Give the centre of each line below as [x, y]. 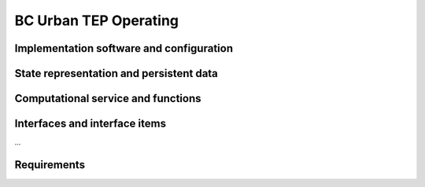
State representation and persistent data [116, 73]
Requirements [50, 165]
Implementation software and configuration [124, 48]
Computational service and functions [108, 99]
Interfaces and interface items [91, 124]
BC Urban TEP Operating [97, 20]
